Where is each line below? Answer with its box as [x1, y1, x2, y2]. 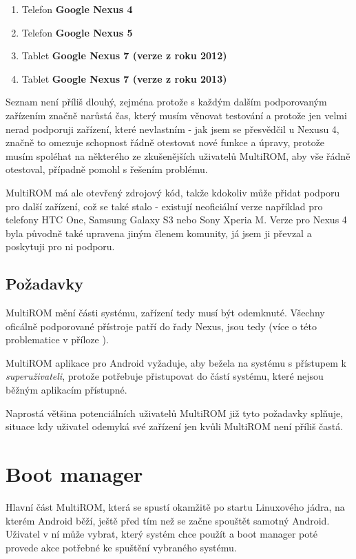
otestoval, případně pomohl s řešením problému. [6, 162, 208, 176]
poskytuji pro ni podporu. [6, 239, 115, 254]
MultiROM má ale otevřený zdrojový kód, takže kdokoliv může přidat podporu [6, 185, 340, 199]
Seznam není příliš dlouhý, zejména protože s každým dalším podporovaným [6, 94, 327, 109]
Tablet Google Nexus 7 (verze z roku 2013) [21, 71, 227, 85]
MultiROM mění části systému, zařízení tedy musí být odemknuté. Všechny [6, 305, 325, 320]
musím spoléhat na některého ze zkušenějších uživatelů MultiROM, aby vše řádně [6, 148, 350, 163]
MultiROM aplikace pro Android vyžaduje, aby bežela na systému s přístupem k [6, 355, 346, 369]
